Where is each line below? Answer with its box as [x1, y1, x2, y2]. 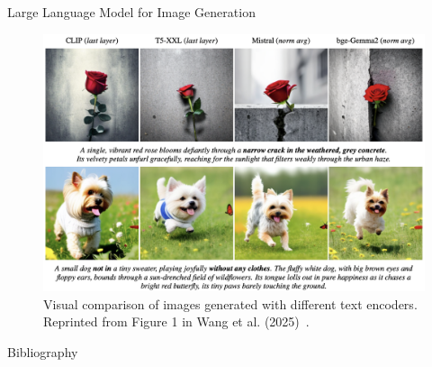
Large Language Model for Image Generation [7, 3, 256, 21]
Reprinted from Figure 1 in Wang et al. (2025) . [43, 312, 310, 331]
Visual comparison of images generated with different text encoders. [43, 294, 418, 313]
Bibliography [7, 343, 78, 362]
